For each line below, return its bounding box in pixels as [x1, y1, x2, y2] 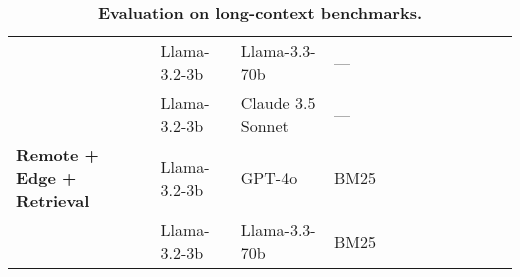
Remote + [16, 143, 99, 166]
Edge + [16, 166, 77, 189]
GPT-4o [240, 166, 298, 189]
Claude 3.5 [240, 91, 316, 114]
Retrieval [16, 189, 90, 212]
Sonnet [240, 114, 289, 137]
